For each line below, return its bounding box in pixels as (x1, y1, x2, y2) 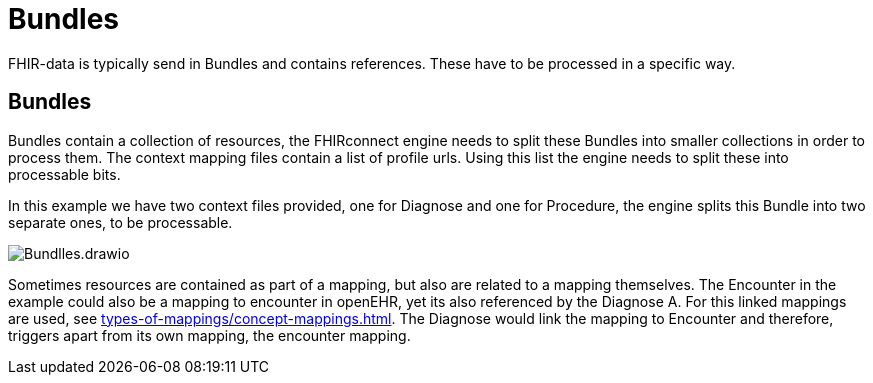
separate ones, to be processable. (8, 213, 233, 231)
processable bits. (8, 165, 121, 183)
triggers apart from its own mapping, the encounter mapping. (8, 326, 411, 344)
